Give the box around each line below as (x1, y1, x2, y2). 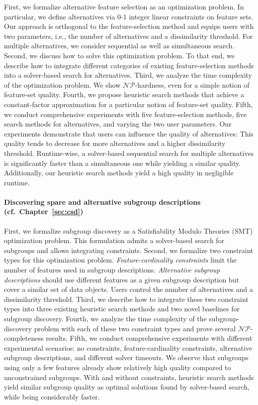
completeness (4, 333, 44, 343)
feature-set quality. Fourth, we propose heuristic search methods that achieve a (4, 89, 244, 100)
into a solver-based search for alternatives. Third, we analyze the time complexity (4, 70, 253, 80)
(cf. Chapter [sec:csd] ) (4, 206, 84, 217)
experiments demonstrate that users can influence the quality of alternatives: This (4, 128, 254, 138)
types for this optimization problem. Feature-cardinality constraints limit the (4, 255, 237, 265)
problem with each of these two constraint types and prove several (34, 323, 236, 333)
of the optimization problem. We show (4, 79, 121, 90)
